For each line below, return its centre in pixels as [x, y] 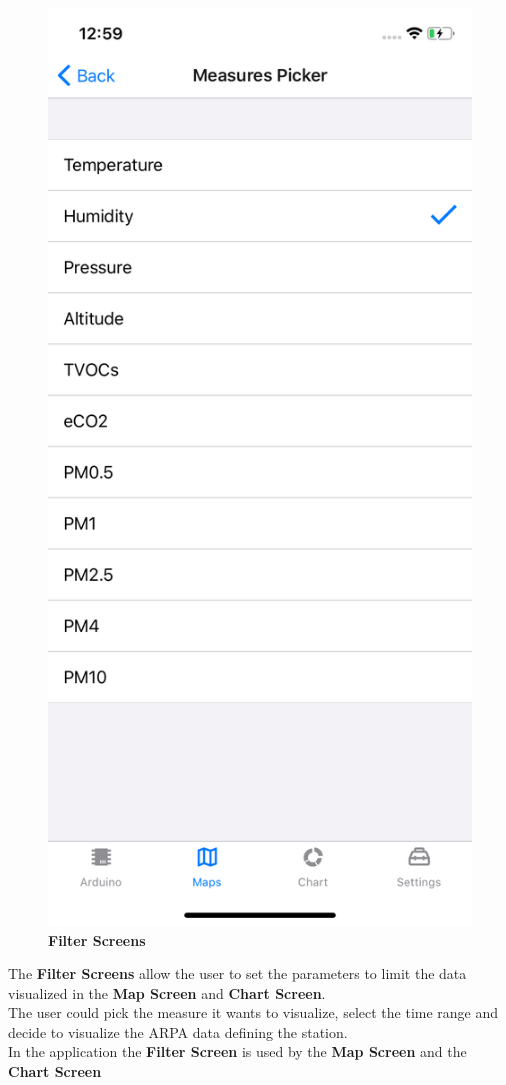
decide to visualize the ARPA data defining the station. [178, 1031]
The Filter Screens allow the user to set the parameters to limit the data [237, 973]
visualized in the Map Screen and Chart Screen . [167, 992]
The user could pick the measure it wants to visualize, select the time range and [253, 1012]
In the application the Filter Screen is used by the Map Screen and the [237, 1051]
